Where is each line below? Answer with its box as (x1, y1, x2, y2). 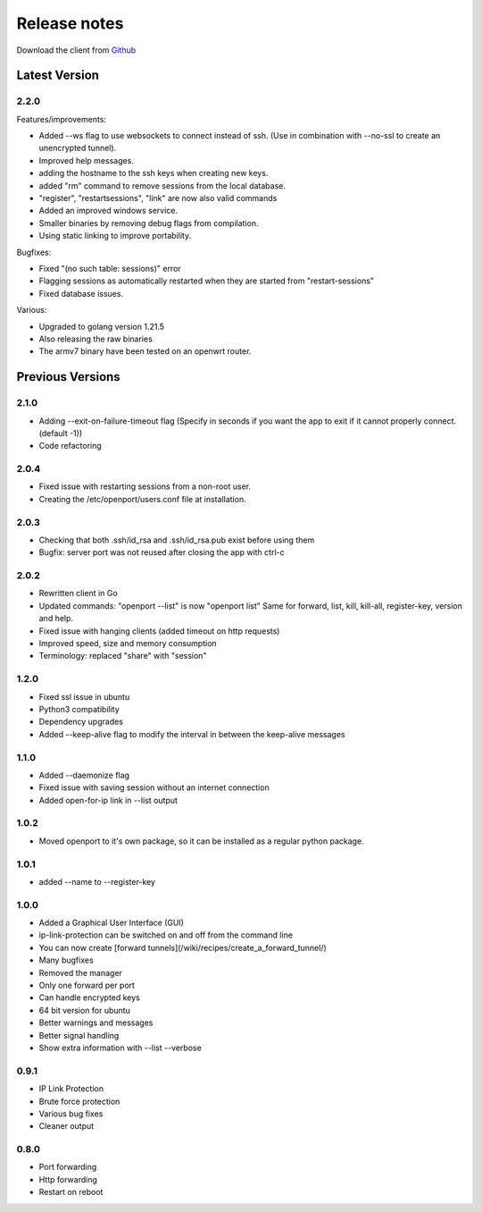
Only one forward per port (38, 980, 136, 991)
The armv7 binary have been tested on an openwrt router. (38, 346, 252, 357)
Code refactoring (38, 441, 102, 451)
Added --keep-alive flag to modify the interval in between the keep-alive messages (38, 728, 345, 739)
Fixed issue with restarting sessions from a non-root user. (38, 481, 252, 492)
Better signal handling (38, 1030, 120, 1040)
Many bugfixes (38, 955, 94, 965)
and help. (38, 613, 74, 624)
